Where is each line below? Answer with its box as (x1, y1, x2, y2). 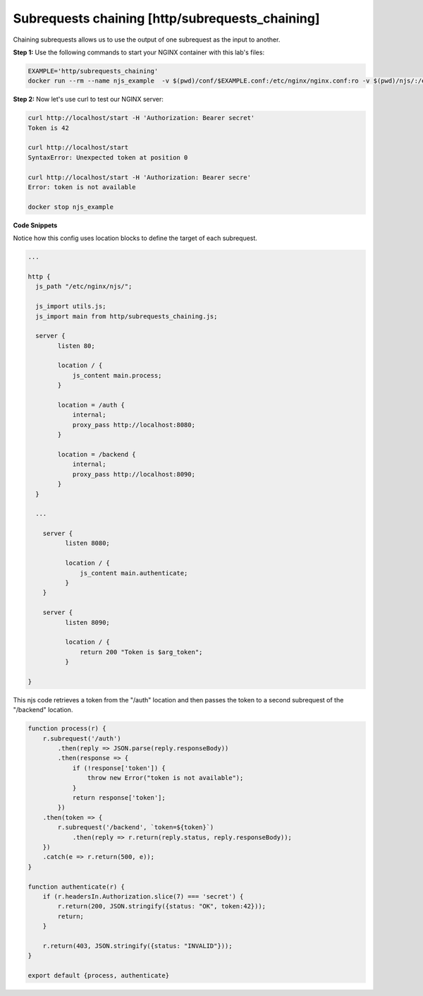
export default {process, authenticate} (27, 971, 169, 980)
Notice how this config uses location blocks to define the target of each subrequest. (13, 234, 257, 243)
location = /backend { (57, 450, 137, 458)
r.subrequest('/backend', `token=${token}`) (57, 823, 214, 832)
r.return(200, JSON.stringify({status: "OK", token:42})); (57, 902, 266, 911)
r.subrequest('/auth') (42, 734, 121, 743)
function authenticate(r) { (27, 882, 125, 891)
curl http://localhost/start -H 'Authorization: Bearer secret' (27, 114, 255, 122)
